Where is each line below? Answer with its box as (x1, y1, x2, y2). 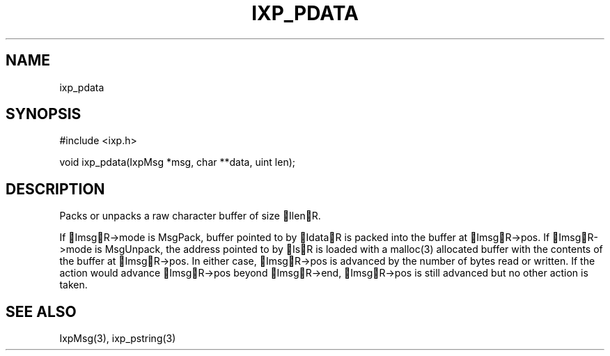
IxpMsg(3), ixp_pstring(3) (59, 332, 176, 345)
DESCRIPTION (6, 180, 105, 198)
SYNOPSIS (6, 105, 81, 123)
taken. (59, 279, 88, 291)
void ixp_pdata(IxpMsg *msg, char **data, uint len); (59, 156, 296, 169)
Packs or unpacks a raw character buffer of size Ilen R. (59, 210, 321, 222)
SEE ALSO (6, 302, 77, 320)
